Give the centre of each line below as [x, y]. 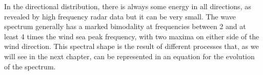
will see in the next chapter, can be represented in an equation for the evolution [129, 56]
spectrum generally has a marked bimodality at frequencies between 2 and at [125, 26]
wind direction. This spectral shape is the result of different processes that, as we [131, 46]
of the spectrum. [30, 66]
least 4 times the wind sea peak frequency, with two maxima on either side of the [132, 36]
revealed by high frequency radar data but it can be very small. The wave [120, 16]
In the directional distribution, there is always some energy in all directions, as [128, 6]
